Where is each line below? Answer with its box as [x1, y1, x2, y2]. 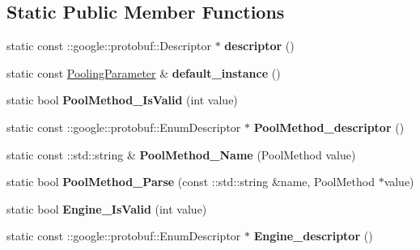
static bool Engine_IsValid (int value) [6, 200, 207, 217]
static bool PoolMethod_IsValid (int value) [6, 91, 238, 108]
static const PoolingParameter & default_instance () [6, 64, 281, 81]
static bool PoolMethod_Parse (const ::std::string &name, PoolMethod [6, 173, 375, 190]
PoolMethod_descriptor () [253, 118, 405, 135]
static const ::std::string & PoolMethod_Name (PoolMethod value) [6, 146, 356, 163]
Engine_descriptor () [253, 227, 373, 244]
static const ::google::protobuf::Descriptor [6, 37, 211, 54]
